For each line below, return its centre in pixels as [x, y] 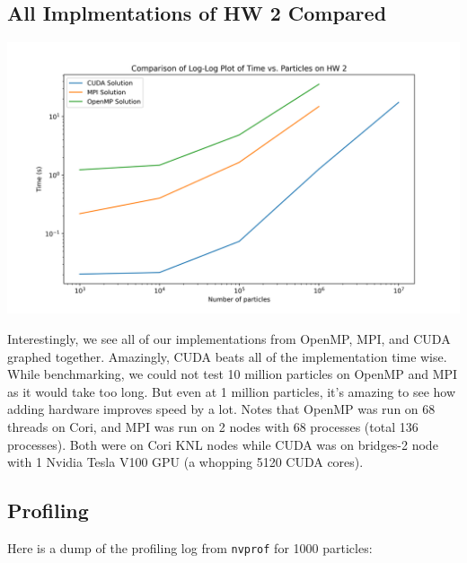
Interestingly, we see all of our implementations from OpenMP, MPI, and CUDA [229, 339]
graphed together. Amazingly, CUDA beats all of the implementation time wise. [227, 356]
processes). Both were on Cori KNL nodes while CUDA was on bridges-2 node [223, 444]
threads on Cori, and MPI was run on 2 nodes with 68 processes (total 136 [213, 426]
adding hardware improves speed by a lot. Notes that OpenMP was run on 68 [221, 409]
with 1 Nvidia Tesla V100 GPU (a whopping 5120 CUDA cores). [185, 462]
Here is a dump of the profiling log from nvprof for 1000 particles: [190, 547]
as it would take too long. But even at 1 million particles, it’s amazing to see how [232, 391]
